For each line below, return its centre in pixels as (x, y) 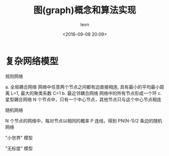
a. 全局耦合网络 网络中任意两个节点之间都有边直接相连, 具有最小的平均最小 (82, 87)
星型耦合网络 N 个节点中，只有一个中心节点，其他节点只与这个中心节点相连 (83, 99)
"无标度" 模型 (19, 148)
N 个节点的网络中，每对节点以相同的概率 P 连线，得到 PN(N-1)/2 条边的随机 (84, 120)
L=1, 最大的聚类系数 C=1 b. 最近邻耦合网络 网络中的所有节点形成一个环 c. (87, 93)
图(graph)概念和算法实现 (85, 10)
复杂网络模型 (32, 61)
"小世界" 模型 (19, 137)
